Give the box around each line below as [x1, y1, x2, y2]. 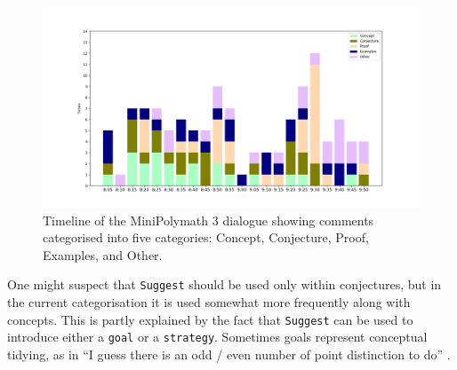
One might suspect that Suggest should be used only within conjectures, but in [7, 275, 442, 294]
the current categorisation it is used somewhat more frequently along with [7, 293, 411, 311]
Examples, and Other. [43, 245, 163, 264]
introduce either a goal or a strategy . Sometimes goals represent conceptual [7, 327, 428, 346]
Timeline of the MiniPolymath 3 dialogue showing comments [43, 210, 374, 229]
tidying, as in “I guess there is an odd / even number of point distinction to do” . [7, 345, 451, 364]
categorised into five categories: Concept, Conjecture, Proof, [43, 228, 369, 247]
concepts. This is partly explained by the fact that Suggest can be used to [7, 310, 413, 328]
